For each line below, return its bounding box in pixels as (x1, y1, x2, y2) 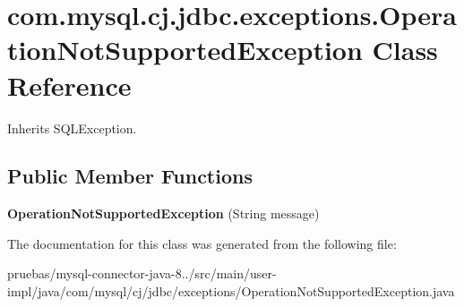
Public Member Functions (7, 162, 253, 190)
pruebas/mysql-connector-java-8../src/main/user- (7, 264, 277, 283)
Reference (7, 66, 132, 103)
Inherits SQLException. (7, 118, 137, 137)
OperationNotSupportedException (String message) (7, 204, 320, 223)
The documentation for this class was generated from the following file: (7, 234, 397, 252)
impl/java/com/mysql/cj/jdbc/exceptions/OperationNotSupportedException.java (7, 282, 455, 301)
